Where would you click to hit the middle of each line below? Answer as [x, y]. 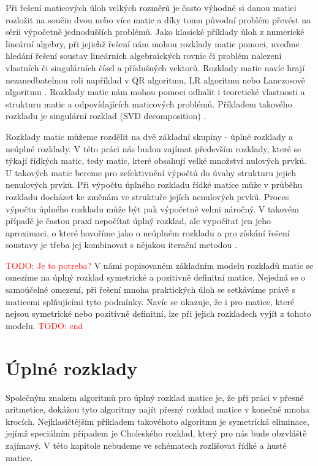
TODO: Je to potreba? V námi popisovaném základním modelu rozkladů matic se [160, 265]
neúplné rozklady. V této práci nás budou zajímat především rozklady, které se [153, 148]
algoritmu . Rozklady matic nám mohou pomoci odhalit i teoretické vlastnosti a [155, 92]
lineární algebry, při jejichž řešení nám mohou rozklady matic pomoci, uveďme [153, 43]
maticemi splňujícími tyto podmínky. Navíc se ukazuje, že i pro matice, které [150, 301]
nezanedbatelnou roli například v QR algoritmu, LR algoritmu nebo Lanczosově [155, 80]
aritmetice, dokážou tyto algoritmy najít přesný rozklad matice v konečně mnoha [158, 409]
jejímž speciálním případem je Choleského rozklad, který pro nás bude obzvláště [156, 433]
